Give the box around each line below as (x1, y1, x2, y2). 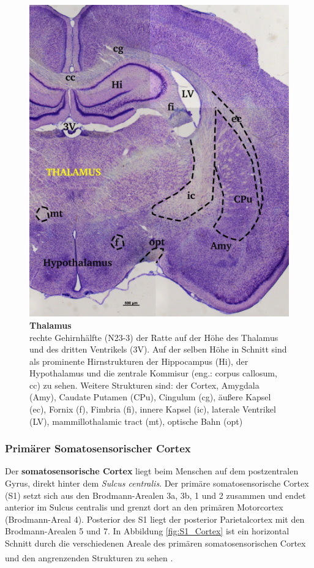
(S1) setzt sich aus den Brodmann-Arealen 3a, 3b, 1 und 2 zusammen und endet (5, 488, 306, 501)
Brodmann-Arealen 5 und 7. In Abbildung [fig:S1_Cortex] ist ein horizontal (5, 525, 290, 537)
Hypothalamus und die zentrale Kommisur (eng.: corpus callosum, (29, 367, 277, 379)
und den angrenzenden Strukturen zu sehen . (5, 551, 173, 564)
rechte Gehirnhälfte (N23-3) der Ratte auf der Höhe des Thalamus (29, 331, 278, 343)
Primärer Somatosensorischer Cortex (5, 441, 191, 456)
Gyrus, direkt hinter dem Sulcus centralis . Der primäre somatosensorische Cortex (5, 477, 309, 490)
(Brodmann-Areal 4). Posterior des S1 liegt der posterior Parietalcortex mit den (5, 512, 305, 525)
